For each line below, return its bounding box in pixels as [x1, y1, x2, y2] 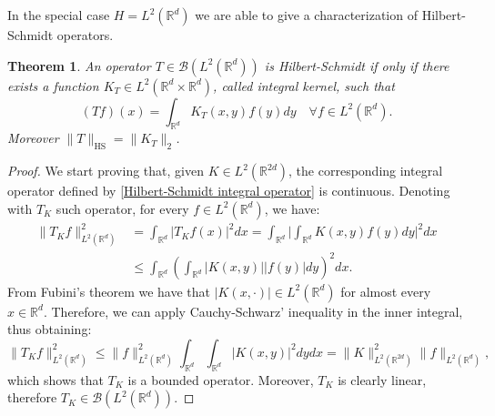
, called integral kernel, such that [213, 76, 395, 95]
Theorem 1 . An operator [7, 56, 151, 75]
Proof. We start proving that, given [7, 161, 204, 180]
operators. [56, 25, 114, 44]
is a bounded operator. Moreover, [127, 370, 314, 389]
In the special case [7, 5, 110, 24]
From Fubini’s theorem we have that [7, 281, 210, 300]
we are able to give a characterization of [195, 5, 418, 24]
